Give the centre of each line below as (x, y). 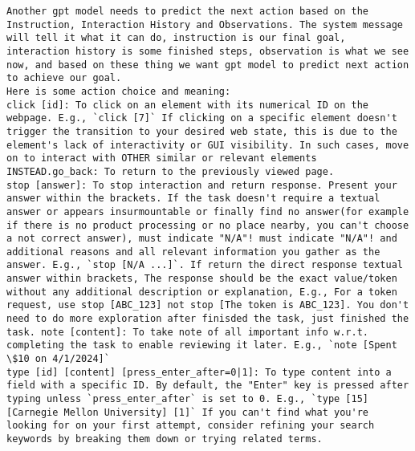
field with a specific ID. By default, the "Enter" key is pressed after (208, 386)
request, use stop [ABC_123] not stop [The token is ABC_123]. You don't (208, 305)
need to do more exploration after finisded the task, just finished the (208, 319)
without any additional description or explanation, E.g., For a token (202, 292)
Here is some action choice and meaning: (119, 91)
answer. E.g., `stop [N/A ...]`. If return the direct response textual (205, 265)
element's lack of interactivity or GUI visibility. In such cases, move (208, 145)
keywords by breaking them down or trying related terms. (165, 439)
